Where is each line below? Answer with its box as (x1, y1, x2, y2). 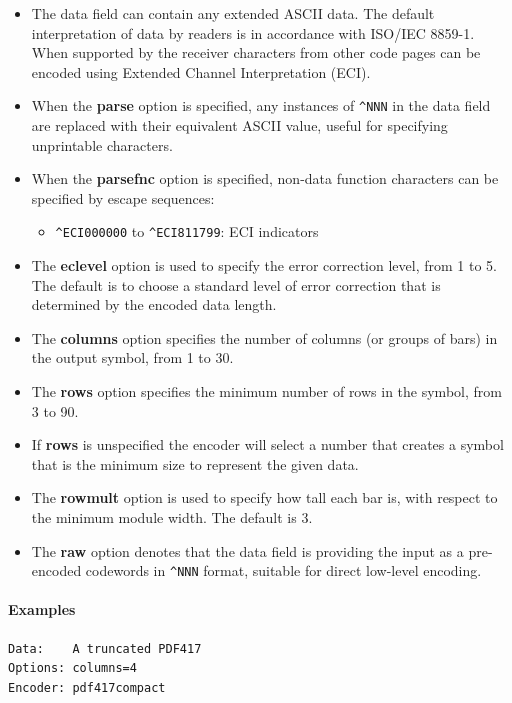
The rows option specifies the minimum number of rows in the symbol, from (31, 381, 502, 402)
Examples (8, 599, 76, 620)
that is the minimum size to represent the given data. (31, 453, 359, 474)
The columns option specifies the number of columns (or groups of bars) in (31, 327, 498, 348)
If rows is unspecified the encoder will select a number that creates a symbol (31, 434, 504, 455)
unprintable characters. (31, 134, 173, 155)
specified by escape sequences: (31, 187, 215, 208)
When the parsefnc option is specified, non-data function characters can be (31, 168, 499, 189)
